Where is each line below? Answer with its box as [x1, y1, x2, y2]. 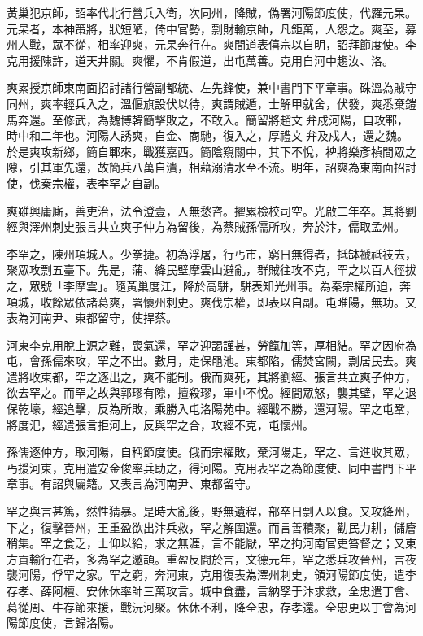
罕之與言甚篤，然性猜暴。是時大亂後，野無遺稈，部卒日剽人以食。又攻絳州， [7, 503, 416, 520]
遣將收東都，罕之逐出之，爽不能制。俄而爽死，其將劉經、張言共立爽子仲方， [7, 368, 416, 385]
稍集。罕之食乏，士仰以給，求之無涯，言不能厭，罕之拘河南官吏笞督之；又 [7, 534, 405, 551]
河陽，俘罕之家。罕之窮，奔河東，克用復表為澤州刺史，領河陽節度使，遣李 [17, 566, 416, 583]
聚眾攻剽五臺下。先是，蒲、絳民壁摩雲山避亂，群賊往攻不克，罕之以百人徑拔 [7, 261, 416, 278]
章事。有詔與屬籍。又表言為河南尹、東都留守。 [7, 475, 257, 492]
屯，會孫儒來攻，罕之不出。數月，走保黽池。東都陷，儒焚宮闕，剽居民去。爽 [7, 352, 416, 369]
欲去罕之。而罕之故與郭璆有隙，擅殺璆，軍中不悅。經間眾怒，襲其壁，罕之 [7, 384, 405, 401]
